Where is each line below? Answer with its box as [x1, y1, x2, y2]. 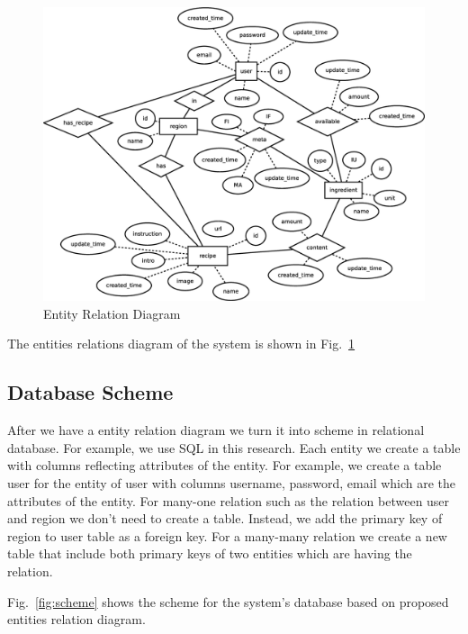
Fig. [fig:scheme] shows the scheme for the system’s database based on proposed [7, 592, 449, 611]
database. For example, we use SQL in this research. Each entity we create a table [7, 438, 461, 457]
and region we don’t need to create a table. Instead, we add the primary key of [7, 509, 443, 528]
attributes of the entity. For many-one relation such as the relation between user [7, 491, 450, 510]
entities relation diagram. [7, 610, 146, 629]
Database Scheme [7, 378, 174, 406]
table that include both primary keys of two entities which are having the [7, 544, 412, 563]
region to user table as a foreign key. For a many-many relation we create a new [7, 526, 447, 545]
